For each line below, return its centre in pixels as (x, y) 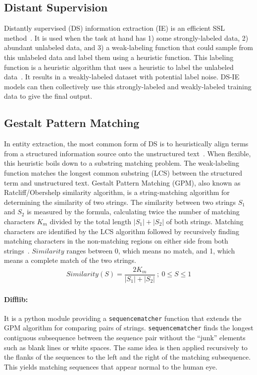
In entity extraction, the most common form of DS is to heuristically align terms (126, 144)
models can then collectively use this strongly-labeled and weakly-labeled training (128, 86)
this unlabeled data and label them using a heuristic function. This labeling (119, 57)
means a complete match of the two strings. (70, 260)
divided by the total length (91, 221)
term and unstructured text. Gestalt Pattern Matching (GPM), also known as (122, 182)
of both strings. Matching (205, 221)
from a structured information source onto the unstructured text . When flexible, (128, 153)
